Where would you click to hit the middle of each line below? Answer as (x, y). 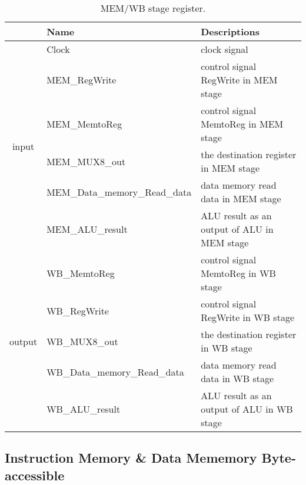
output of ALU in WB (247, 409)
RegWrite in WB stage (248, 317)
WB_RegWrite (78, 310)
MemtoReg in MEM (242, 124)
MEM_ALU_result (87, 229)
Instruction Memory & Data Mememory (131, 458)
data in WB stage (237, 378)
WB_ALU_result (84, 409)
